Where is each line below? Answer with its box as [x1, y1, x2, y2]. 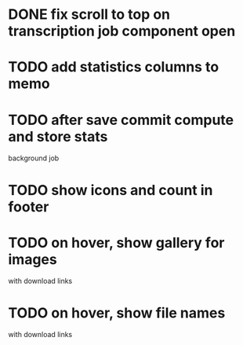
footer [8, 198, 49, 215]
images [8, 250, 57, 268]
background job [8, 153, 60, 163]
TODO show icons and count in [8, 181, 213, 199]
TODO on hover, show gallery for [8, 233, 225, 251]
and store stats [8, 127, 108, 145]
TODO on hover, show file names [8, 304, 226, 321]
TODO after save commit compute [8, 111, 234, 129]
